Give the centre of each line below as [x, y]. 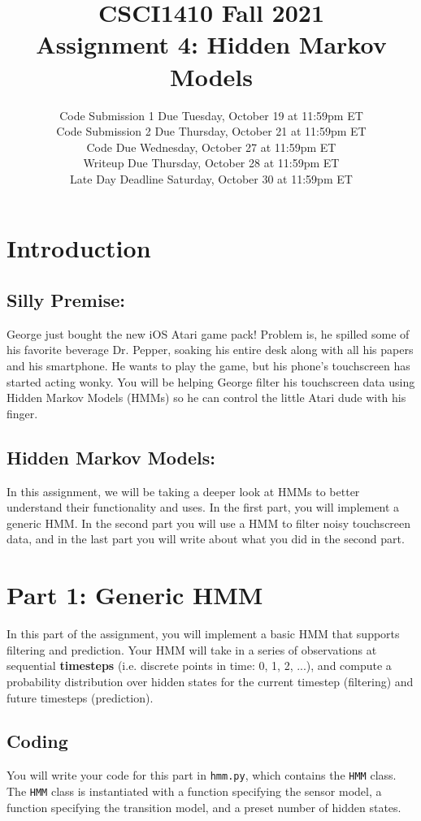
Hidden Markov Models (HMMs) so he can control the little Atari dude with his [206, 398]
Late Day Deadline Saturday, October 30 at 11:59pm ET [211, 178]
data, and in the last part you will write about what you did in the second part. [206, 539]
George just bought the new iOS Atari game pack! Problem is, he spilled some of [208, 333]
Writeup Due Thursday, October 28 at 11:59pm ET [211, 163]
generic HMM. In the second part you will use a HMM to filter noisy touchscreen [209, 523]
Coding [37, 741]
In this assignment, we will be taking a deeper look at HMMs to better [183, 491]
